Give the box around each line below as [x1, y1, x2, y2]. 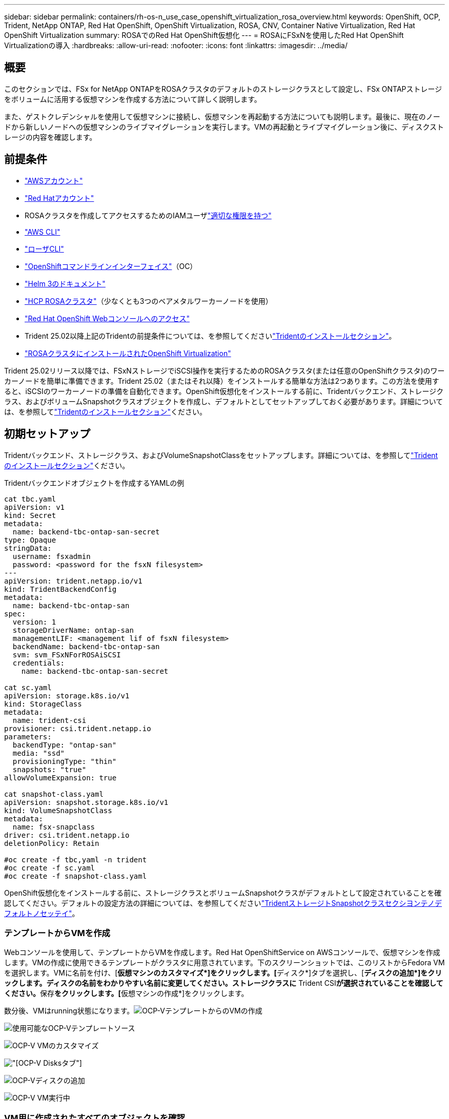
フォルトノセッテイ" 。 [4, 908, 79, 918]
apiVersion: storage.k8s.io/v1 [4, 691, 130, 700]
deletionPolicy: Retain [4, 839, 99, 847]
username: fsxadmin [12, 552, 91, 561]
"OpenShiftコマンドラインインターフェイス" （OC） [25, 261, 197, 271]
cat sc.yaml [4, 683, 52, 692]
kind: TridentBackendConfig [4, 585, 117, 593]
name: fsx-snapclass [12, 822, 95, 831]
